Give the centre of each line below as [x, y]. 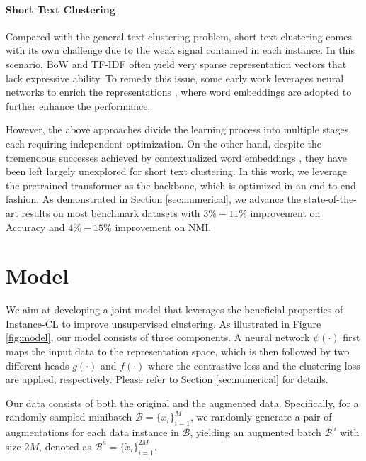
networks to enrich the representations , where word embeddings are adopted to [179, 92]
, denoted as [65, 446]
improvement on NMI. [163, 227]
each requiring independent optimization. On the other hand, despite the [164, 143]
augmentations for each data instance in [92, 432]
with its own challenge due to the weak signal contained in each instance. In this [180, 50]
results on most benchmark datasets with [111, 212]
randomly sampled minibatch [69, 417]
